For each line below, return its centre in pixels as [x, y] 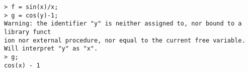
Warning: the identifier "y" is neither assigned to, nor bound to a [123, 24]
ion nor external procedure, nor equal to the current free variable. [125, 40]
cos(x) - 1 [22, 65]
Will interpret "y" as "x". [51, 49]
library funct [28, 32]
